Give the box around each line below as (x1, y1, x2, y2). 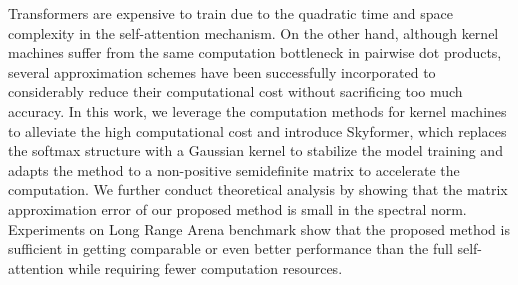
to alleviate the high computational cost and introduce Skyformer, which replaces (8, 120, 507, 141)
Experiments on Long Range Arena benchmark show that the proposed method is (8, 218, 510, 239)
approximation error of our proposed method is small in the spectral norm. (8, 198, 467, 219)
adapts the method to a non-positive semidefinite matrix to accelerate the (8, 159, 460, 180)
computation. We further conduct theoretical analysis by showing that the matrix (8, 179, 508, 200)
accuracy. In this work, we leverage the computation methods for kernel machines (8, 100, 507, 121)
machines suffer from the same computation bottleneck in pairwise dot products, (8, 42, 502, 63)
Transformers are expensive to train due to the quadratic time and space (8, 3, 454, 23)
